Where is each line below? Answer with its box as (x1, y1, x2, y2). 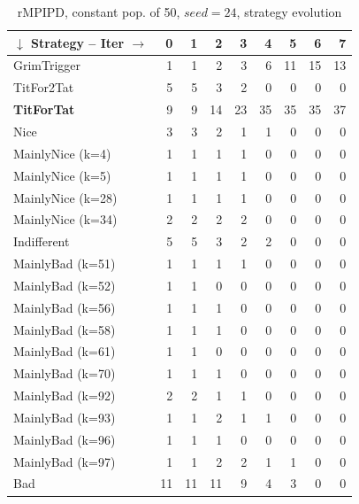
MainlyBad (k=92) (13, 386, 116, 405)
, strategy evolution (236, 3, 342, 20)
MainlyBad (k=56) (13, 298, 116, 316)
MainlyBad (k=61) (13, 342, 116, 361)
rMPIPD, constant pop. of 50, (17, 3, 180, 20)
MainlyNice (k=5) (13, 166, 111, 184)
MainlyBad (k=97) (13, 452, 116, 470)
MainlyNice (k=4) (13, 143, 111, 162)
